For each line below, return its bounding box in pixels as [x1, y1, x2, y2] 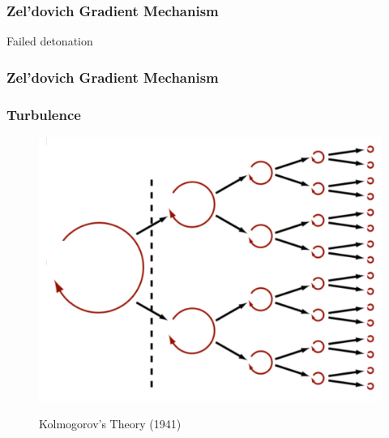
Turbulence [6, 104, 81, 124]
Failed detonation [6, 32, 93, 49]
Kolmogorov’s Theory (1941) [39, 414, 182, 432]
